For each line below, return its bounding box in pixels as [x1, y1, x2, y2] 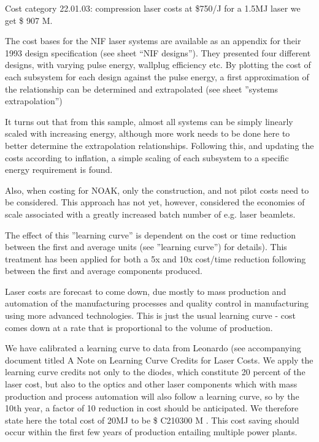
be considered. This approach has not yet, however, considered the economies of [5, 196, 305, 208]
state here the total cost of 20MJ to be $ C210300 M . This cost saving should [5, 413, 299, 426]
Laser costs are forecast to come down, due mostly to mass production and [5, 284, 286, 297]
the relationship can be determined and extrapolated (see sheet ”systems [5, 82, 279, 95]
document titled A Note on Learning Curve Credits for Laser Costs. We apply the [5, 353, 313, 366]
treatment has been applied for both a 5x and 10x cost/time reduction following [5, 252, 306, 265]
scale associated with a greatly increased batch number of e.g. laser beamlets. [5, 207, 296, 220]
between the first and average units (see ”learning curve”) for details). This [5, 240, 287, 253]
